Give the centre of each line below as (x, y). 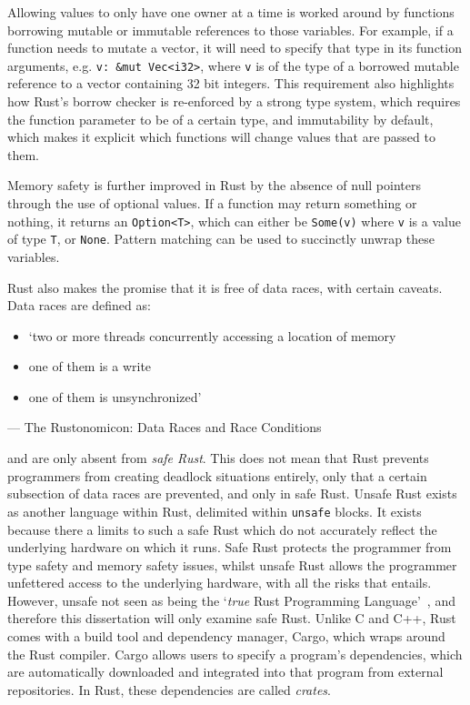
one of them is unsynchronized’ (115, 396)
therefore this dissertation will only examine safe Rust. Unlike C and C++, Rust (232, 618)
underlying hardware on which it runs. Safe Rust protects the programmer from (230, 547)
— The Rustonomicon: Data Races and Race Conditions (165, 427)
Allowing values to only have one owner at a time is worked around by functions (231, 12)
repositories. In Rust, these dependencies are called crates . (169, 689)
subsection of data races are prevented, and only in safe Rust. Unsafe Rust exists (232, 493)
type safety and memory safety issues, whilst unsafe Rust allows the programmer (232, 564)
